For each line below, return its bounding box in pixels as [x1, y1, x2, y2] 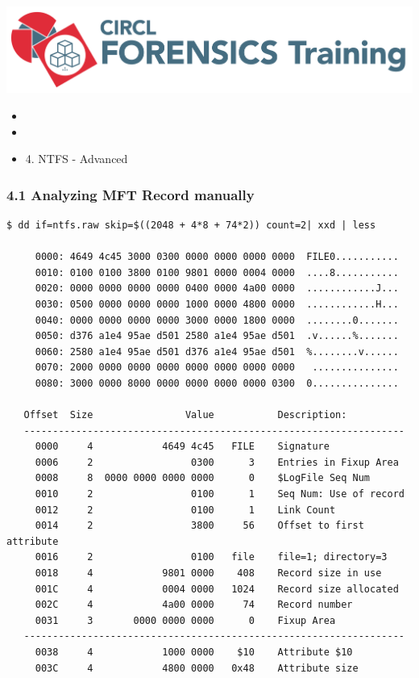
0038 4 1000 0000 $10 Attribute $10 [35, 647, 353, 659]
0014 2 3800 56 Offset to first [35, 520, 364, 532]
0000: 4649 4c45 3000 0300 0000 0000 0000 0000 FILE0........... [35, 251, 399, 263]
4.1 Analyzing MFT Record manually [6, 184, 255, 204]
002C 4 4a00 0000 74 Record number [35, 599, 353, 611]
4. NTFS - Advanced [25, 150, 128, 167]
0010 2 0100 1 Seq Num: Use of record [35, 488, 404, 500]
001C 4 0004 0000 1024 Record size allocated [35, 583, 399, 595]
